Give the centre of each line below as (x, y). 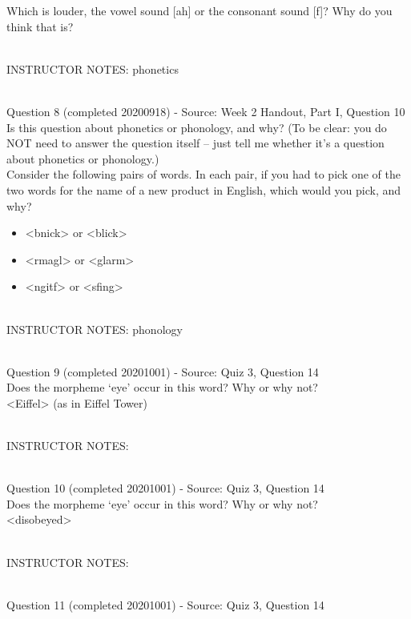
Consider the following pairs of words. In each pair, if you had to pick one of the (203, 174)
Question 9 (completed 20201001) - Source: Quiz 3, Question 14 (163, 371)
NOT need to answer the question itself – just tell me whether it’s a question (195, 143)
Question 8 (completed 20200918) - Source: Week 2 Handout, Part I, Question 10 (206, 111)
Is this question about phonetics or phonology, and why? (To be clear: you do (197, 127)
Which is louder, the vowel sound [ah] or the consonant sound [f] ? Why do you (199, 10)
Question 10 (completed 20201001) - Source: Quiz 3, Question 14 (165, 488)
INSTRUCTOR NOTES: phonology (95, 329)
